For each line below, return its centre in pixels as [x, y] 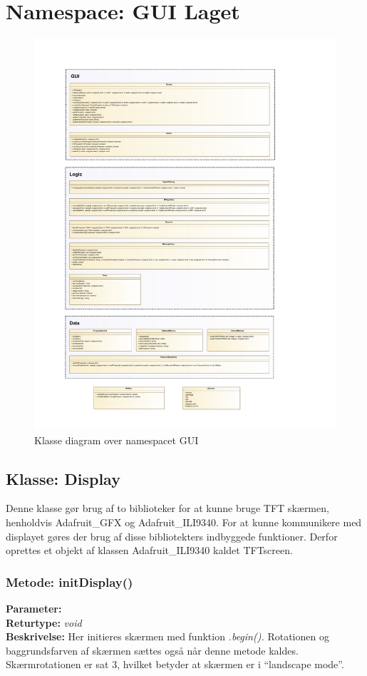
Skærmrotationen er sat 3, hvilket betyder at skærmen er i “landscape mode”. [175, 664]
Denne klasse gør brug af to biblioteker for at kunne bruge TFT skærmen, [167, 508]
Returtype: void [44, 622]
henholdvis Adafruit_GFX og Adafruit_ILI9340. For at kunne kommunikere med [184, 522]
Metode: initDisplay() [69, 582]
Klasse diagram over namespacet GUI [117, 440]
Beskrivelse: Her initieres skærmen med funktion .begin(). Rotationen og [167, 636]
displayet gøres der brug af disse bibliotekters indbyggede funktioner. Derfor [172, 536]
